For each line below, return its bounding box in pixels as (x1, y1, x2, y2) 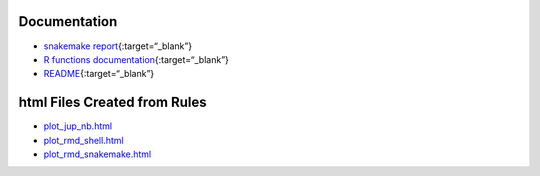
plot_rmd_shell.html (43, 134, 124, 146)
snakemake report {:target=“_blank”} (43, 40, 193, 52)
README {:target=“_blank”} (43, 68, 155, 80)
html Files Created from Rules (18, 94, 207, 111)
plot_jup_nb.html (43, 120, 113, 132)
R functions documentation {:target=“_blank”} (43, 53, 230, 65)
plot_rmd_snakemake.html (43, 148, 152, 160)
